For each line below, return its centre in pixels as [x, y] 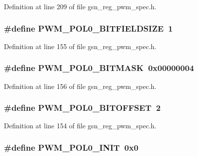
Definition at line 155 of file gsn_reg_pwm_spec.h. [80, 46]
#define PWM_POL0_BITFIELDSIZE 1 [88, 28]
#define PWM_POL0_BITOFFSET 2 [82, 108]
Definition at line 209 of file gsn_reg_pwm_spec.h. [80, 6]
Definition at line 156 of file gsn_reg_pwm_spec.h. [80, 86]
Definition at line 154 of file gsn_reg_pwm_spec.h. [80, 126]
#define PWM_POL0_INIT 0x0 [71, 147]
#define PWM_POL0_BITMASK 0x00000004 [99, 68]
